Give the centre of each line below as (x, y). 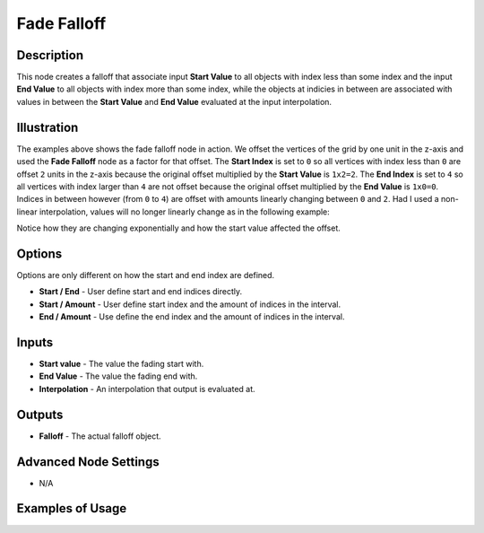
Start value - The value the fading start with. (121, 364)
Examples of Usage (72, 508)
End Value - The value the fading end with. (118, 376)
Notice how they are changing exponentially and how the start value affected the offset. (178, 228)
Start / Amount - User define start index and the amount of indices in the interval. (190, 304)
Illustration (48, 127)
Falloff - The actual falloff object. (100, 436)
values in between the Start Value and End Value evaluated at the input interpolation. (174, 101)
